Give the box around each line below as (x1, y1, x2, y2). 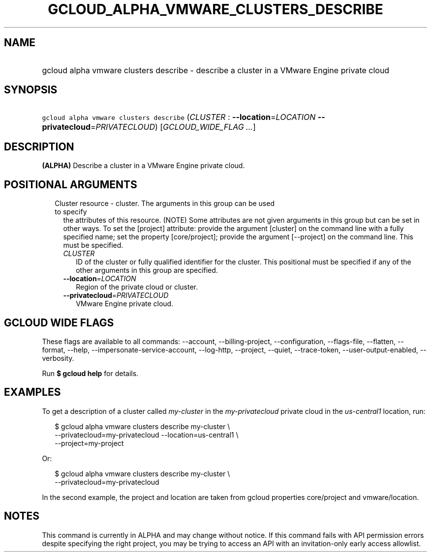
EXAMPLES (4, 386, 61, 399)
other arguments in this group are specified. (76, 266, 218, 275)
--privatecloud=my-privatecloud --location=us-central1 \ (55, 430, 239, 439)
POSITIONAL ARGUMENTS (4, 178, 137, 191)
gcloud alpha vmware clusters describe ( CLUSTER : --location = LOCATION (42, 112, 316, 122)
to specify (55, 207, 87, 216)
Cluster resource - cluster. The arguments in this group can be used (55, 199, 275, 208)
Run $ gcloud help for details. (42, 369, 139, 378)
